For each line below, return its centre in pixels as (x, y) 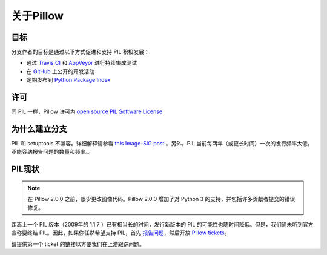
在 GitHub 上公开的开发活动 (61, 71)
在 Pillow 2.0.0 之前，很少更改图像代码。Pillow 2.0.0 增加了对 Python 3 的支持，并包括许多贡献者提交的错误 (161, 199)
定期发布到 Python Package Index (68, 80)
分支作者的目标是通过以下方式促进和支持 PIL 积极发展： (80, 52)
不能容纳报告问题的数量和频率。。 (52, 152)
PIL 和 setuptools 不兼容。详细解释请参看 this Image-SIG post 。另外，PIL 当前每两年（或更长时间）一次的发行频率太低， (162, 144)
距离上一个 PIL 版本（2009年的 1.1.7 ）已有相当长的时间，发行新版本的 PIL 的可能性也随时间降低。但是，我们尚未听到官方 (162, 225)
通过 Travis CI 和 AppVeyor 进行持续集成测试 (82, 63)
